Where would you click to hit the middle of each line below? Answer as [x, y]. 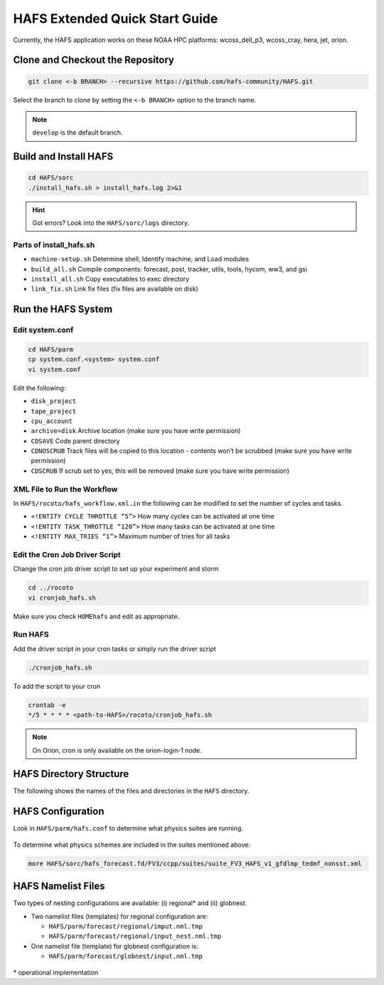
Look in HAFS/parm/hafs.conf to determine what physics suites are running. [128, 828]
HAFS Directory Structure [71, 774]
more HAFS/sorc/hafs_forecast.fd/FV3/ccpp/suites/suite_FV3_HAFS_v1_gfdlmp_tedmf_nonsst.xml [195, 863]
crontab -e [47, 705]
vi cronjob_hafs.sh [62, 598]
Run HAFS [31, 635]
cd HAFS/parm [51, 349]
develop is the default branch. [78, 132]
